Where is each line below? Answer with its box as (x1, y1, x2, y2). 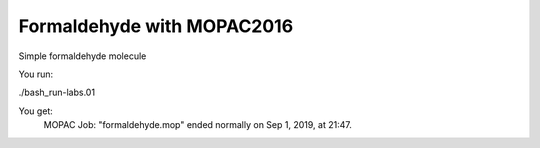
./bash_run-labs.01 (18, 86, 95, 99)
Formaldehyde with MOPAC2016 (18, 15, 294, 37)
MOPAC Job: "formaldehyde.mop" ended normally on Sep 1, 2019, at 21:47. (43, 119, 352, 131)
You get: (18, 105, 54, 117)
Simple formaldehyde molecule (18, 50, 147, 62)
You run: (18, 68, 54, 80)
